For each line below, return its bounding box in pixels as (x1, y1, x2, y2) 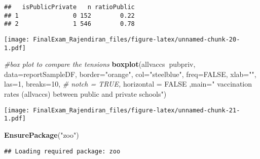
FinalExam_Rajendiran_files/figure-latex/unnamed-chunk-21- (33, 106, 240, 114)
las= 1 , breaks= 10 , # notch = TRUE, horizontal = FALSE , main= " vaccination (4, 78, 252, 89)
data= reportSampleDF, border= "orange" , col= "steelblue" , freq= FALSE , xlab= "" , (4, 68, 256, 79)
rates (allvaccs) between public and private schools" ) (4, 89, 167, 99)
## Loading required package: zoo (4, 147, 121, 155)
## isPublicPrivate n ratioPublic (4, 4, 135, 11)
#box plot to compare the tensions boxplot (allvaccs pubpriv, (4, 59, 196, 69)
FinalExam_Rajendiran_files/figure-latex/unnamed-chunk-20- (33, 35, 240, 43)
